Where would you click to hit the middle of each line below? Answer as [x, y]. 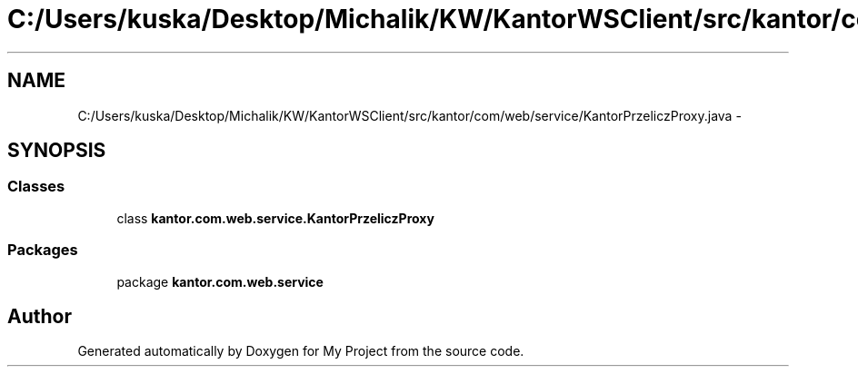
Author [40, 316]
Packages [43, 250]
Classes [36, 187]
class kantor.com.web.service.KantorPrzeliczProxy [275, 218]
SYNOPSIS [57, 151]
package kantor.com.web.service [220, 281]
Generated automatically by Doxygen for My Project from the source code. [301, 351]
